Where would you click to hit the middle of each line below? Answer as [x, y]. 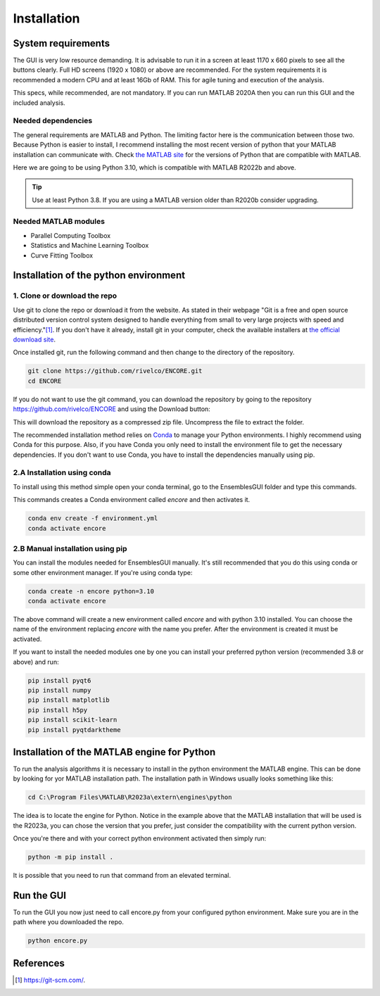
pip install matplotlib [69, 700]
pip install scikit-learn [72, 720]
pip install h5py [58, 710]
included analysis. [39, 103]
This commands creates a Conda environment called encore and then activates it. [132, 500]
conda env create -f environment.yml [93, 518]
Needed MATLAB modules [59, 222]
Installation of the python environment [99, 276]
